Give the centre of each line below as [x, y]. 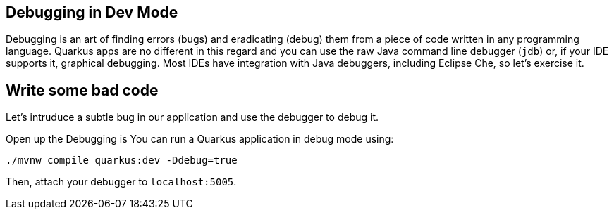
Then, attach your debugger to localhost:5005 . [121, 182]
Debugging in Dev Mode [92, 12]
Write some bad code [82, 90]
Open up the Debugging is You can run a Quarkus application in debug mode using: [200, 139]
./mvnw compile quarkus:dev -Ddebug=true [122, 161]
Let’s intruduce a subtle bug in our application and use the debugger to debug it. [192, 117]
